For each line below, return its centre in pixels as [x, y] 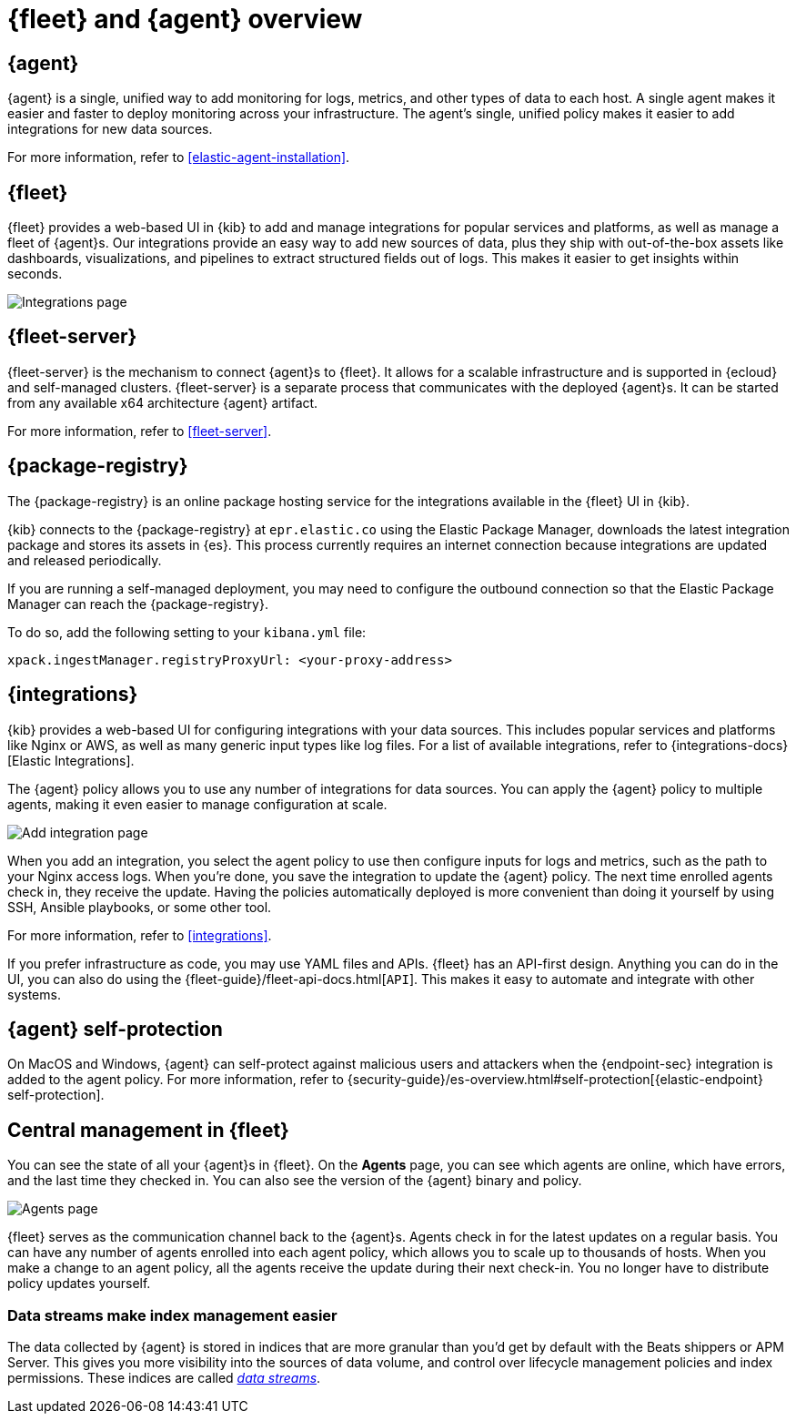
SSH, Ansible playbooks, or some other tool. [140, 907]
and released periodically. [85, 560]
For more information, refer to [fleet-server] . [140, 431]
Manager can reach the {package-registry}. [138, 604]
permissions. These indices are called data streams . [164, 1377]
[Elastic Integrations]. [71, 760]
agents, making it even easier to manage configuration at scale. [197, 804]
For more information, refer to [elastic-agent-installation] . [179, 157]
